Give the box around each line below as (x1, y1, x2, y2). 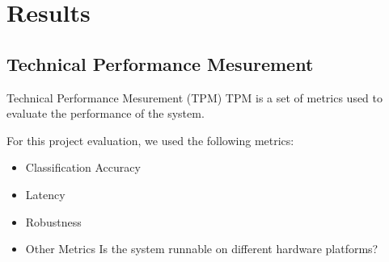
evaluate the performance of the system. (6, 105, 205, 122)
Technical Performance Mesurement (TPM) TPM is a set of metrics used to (6, 89, 383, 106)
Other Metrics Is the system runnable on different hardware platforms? (25, 240, 378, 257)
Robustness (25, 213, 82, 230)
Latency (25, 185, 66, 202)
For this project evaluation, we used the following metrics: (6, 131, 294, 148)
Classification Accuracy (25, 159, 141, 176)
